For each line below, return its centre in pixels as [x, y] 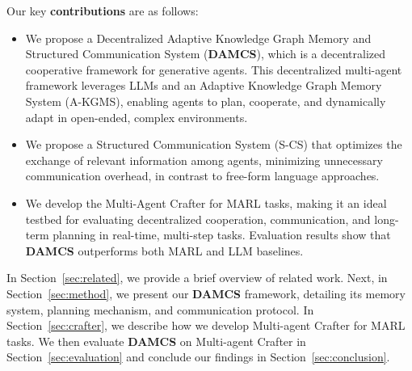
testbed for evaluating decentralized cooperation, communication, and [198, 219]
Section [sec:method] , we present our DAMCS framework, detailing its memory [206, 293]
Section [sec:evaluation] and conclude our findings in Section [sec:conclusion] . [198, 357]
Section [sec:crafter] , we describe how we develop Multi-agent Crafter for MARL [206, 325]
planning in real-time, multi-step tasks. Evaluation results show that [222, 235]
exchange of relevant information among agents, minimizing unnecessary [204, 160]
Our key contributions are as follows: [103, 11]
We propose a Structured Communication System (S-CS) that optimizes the [214, 144]
